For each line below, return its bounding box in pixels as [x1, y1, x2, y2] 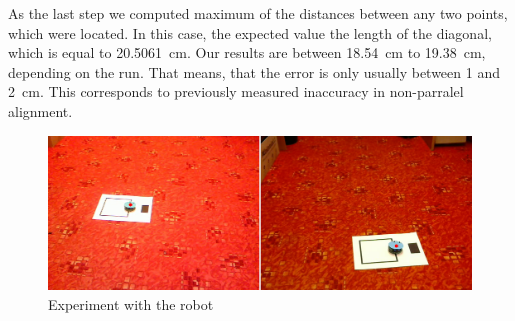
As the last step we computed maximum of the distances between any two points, [8, 3, 508, 23]
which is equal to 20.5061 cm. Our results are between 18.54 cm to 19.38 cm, [8, 42, 486, 63]
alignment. [8, 100, 73, 121]
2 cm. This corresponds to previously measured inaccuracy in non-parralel [8, 81, 464, 102]
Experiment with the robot [48, 293, 214, 314]
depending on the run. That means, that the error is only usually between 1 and [8, 61, 500, 82]
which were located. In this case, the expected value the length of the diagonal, [8, 22, 492, 43]
